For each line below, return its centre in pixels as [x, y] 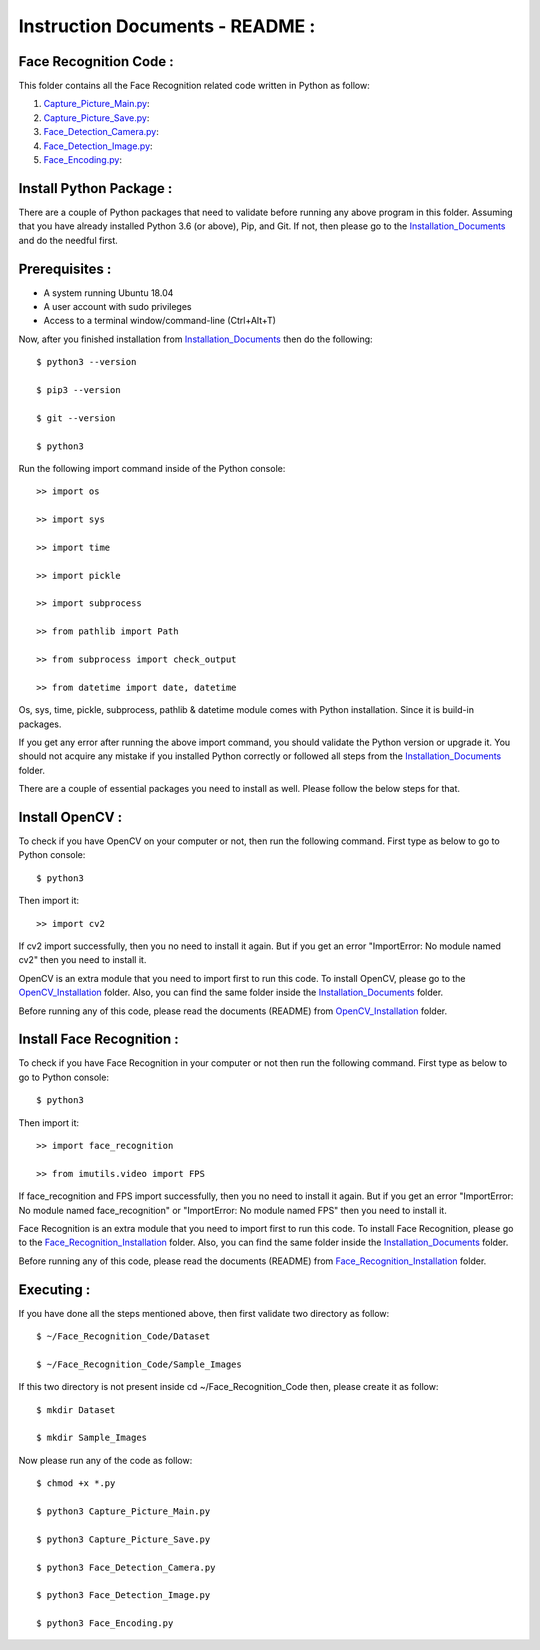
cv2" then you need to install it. [82, 960]
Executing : [54, 1289]
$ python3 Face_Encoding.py [105, 1623]
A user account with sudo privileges [117, 306]
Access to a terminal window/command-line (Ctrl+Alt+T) [160, 321]
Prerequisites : [65, 268]
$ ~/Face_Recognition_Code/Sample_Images [139, 1364]
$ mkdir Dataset [76, 1409]
